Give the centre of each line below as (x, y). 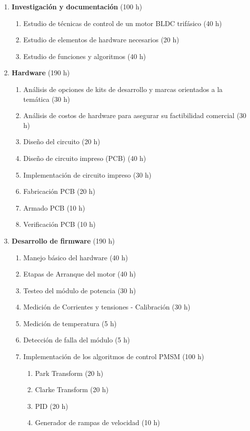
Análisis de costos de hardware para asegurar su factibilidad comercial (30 (135, 115)
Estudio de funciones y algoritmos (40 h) (84, 56)
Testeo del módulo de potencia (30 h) (80, 290)
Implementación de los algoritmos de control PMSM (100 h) (114, 356)
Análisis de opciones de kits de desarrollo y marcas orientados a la (123, 89)
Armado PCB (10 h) (54, 207)
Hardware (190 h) (41, 73)
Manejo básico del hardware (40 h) (76, 257)
